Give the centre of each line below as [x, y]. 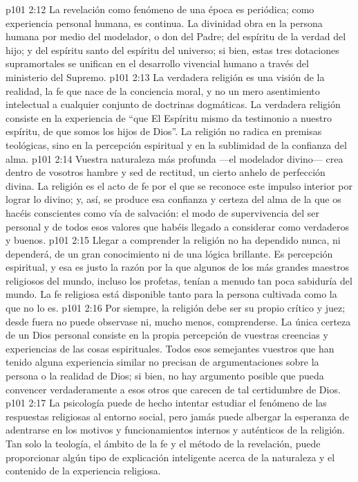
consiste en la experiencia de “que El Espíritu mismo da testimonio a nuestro [169, 117]
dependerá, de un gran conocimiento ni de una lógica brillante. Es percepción [169, 253]
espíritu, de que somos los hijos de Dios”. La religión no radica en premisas [164, 131]
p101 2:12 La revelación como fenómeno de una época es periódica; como [160, 9]
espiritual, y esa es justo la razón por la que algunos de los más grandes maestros [178, 267]
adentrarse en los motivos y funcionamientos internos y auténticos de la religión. [175, 430]
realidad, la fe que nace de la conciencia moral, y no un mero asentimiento [163, 90]
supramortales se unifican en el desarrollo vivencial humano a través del [157, 63]
